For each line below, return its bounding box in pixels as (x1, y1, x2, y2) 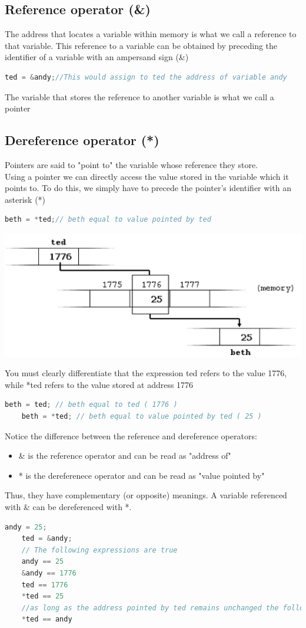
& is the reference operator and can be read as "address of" (18, 449, 231, 462)
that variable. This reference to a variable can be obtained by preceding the (5, 39, 278, 51)
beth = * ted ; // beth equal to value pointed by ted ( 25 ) (21, 412, 262, 420)
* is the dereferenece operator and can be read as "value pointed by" (18, 469, 265, 481)
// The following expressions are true (21, 545, 178, 554)
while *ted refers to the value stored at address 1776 (5, 378, 194, 390)
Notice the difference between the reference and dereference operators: (5, 429, 257, 442)
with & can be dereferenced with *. (5, 500, 132, 512)
